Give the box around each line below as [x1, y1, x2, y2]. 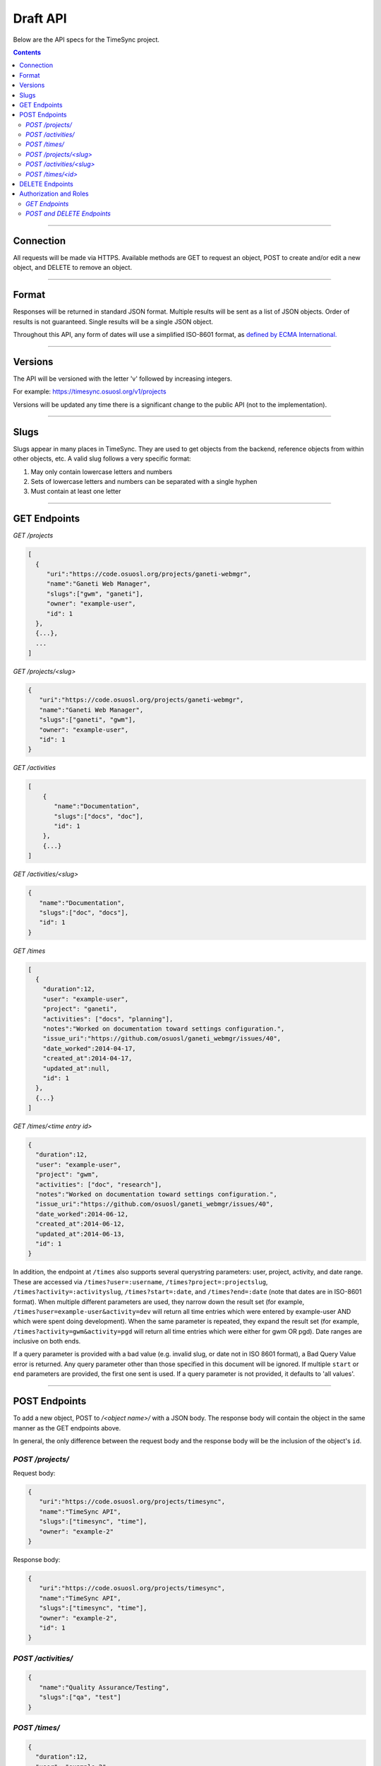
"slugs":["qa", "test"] [39, 1693, 121, 1702]
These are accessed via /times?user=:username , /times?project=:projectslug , [13, 1277, 268, 1286]
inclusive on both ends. [13, 1337, 81, 1346]
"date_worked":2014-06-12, [35, 1210, 129, 1218]
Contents [13, 48, 42, 57]
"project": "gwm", [35, 1171, 99, 1179]
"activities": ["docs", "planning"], [42, 1014, 174, 1023]
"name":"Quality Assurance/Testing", [39, 1683, 169, 1691]
